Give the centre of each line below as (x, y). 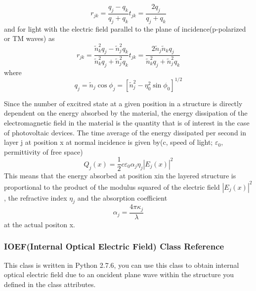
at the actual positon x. (40, 224)
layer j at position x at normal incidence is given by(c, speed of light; (108, 142)
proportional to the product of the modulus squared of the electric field (112, 187)
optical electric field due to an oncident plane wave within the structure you (119, 274)
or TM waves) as (29, 38)
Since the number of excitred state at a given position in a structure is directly (123, 103)
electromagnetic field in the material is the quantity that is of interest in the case (127, 123)
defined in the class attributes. (50, 284)
